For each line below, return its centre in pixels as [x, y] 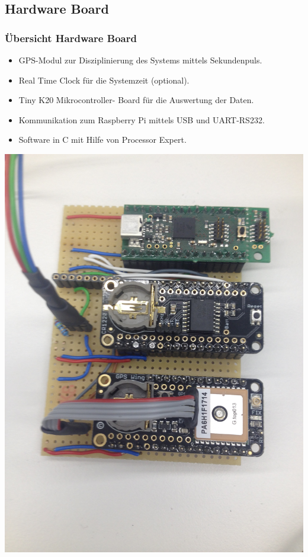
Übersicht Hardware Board [71, 38]
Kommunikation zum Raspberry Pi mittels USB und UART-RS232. [142, 119]
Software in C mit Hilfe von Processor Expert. [102, 140]
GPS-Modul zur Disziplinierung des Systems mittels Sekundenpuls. [140, 60]
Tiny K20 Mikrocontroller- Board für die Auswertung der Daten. [136, 100]
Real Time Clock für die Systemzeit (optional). [104, 80]
